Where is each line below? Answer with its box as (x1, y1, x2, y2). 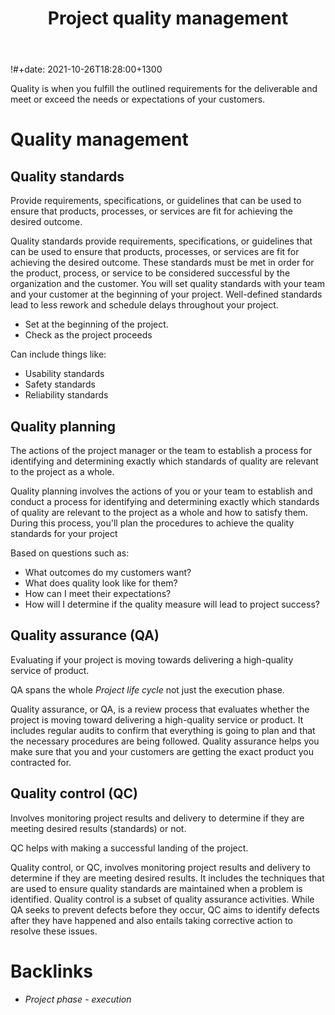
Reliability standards (24, 389, 109, 401)
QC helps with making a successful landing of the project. (10, 842, 249, 854)
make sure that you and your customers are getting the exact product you (10, 745, 315, 757)
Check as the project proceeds (24, 329, 153, 341)
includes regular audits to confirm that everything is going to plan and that (10, 724, 316, 736)
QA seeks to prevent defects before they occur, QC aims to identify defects (10, 903, 320, 916)
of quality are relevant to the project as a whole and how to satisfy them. (10, 507, 309, 518)
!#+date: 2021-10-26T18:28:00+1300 (10, 63, 163, 76)
